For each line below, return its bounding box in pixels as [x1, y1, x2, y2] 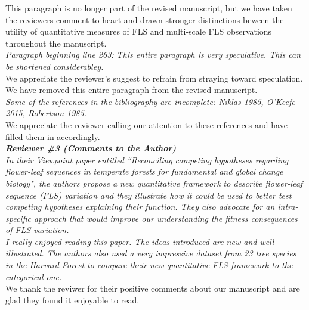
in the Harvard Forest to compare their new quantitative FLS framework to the [5, 259, 293, 271]
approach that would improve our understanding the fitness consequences [33, 212, 298, 224]
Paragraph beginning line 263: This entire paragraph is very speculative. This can [5, 48, 301, 61]
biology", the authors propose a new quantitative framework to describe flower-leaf [5, 176, 303, 189]
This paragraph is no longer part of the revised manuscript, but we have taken [5, 2, 292, 14]
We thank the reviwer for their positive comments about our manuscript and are [5, 282, 300, 294]
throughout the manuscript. [5, 36, 107, 49]
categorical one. [5, 270, 62, 283]
